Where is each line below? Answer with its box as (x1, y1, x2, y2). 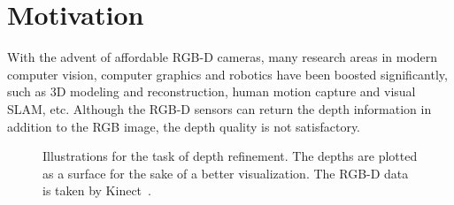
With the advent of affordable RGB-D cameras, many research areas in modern (7, 48, 438, 66)
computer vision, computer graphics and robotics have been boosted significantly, (7, 65, 448, 83)
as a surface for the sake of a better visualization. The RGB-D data (42, 163, 409, 182)
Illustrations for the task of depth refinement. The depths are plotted (42, 147, 418, 165)
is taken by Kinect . (42, 181, 151, 200)
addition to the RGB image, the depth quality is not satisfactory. (7, 117, 360, 135)
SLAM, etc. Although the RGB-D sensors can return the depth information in (7, 99, 432, 118)
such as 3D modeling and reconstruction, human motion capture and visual (7, 82, 416, 101)
